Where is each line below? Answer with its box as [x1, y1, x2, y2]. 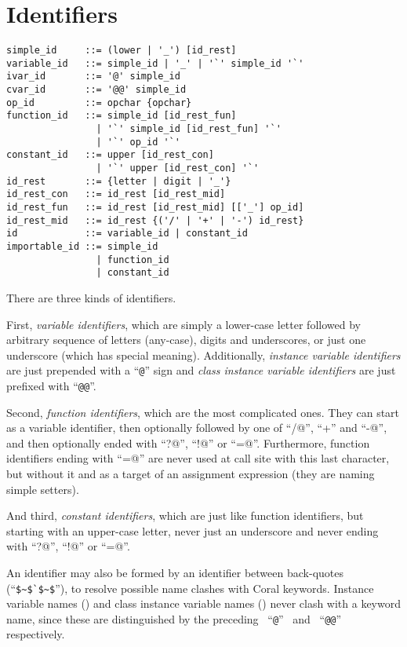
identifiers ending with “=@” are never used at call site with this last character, [6, 450, 390, 466]
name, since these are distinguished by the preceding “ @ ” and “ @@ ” [6, 610, 342, 627]
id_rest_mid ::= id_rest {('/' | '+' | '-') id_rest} [6, 214, 304, 226]
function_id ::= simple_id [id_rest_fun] [6, 110, 237, 122]
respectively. [6, 626, 65, 642]
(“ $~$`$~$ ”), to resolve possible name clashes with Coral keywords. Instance [6, 579, 374, 596]
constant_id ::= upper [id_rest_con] [6, 149, 214, 161]
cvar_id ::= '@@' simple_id [6, 84, 187, 96]
